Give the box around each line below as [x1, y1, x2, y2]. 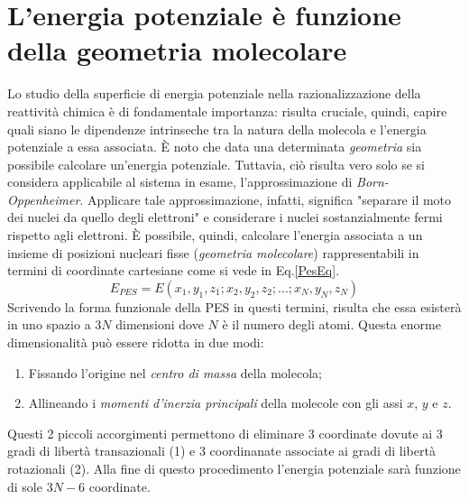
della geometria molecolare [7, 32, 347, 69]
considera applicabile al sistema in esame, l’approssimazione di [7, 172, 353, 191]
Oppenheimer [7, 189, 80, 208]
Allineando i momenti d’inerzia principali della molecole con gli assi [28, 393, 403, 412]
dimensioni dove [115, 315, 204, 334]
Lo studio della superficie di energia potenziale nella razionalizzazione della [7, 84, 421, 103]
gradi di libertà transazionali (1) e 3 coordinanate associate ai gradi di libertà [7, 441, 436, 460]
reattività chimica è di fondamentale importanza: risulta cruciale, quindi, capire [7, 101, 447, 120]
